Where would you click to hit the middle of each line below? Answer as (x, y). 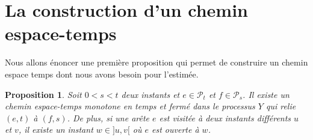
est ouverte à (175, 129)
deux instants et (150, 94)
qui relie (281, 106)
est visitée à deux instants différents (225, 117)
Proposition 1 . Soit (43, 94)
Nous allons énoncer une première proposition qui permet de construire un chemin (156, 62)
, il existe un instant (56, 129)
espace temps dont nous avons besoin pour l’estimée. (102, 74)
